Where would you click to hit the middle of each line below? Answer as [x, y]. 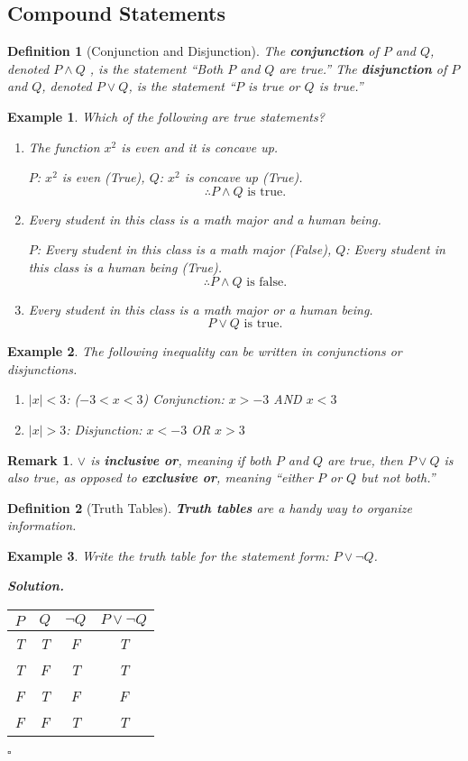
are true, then [365, 459]
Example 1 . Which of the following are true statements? [166, 116]
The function [64, 147]
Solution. [36, 586]
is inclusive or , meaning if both [181, 459]
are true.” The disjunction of [363, 68]
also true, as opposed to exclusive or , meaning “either [160, 477]
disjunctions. [42, 368]
